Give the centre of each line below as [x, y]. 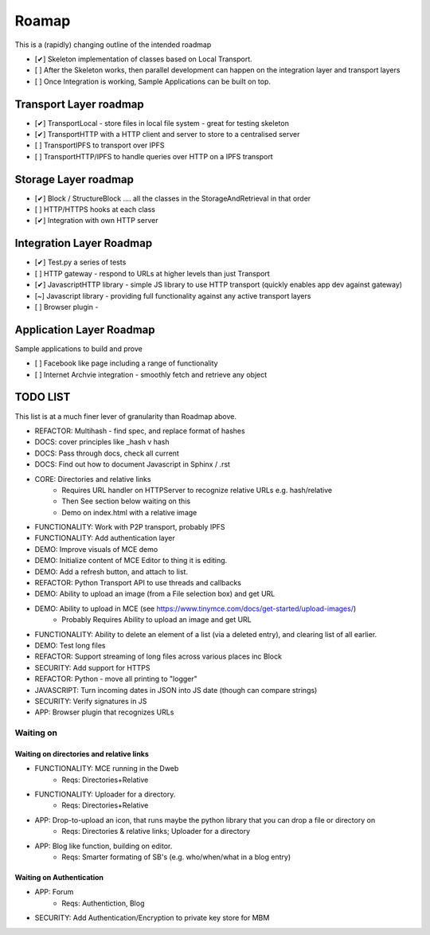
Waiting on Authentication [59, 877]
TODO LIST [43, 397]
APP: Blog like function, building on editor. [104, 846]
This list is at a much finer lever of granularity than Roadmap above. [125, 416]
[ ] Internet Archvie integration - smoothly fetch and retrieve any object [151, 374]
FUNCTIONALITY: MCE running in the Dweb [107, 769]
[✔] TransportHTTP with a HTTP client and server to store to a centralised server [167, 135]
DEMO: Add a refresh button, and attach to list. [111, 571]
